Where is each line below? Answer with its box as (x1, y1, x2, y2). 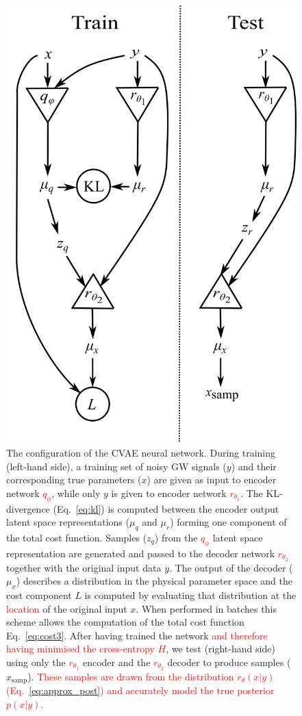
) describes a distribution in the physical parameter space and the (16, 574, 292, 588)
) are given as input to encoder (147, 472, 277, 487)
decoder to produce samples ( (167, 655, 291, 669)
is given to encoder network (111, 485, 227, 500)
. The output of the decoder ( (169, 560, 293, 574)
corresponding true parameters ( (6, 472, 142, 487)
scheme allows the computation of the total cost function (6, 615, 244, 629)
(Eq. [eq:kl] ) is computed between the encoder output (53, 501, 279, 515)
